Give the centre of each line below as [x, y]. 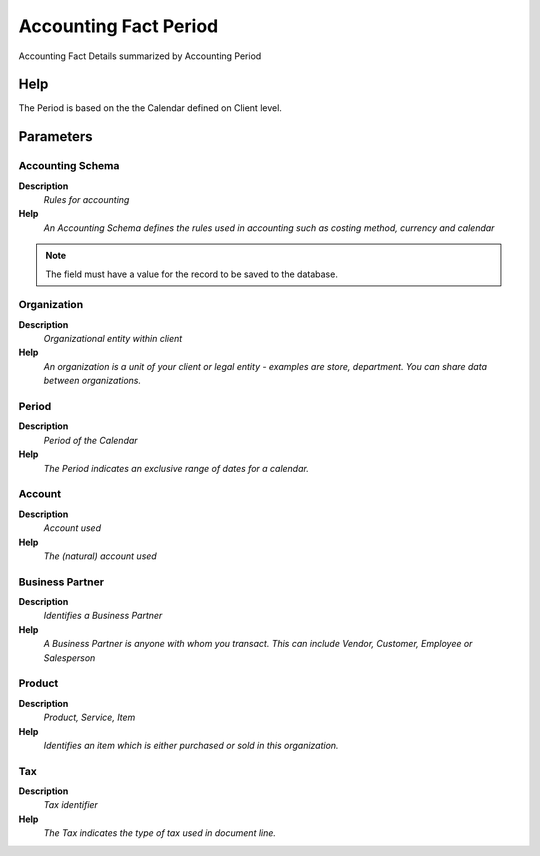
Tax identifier [71, 805]
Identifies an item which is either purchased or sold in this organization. [191, 745]
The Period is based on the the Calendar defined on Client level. [150, 108]
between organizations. [92, 381]
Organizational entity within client [113, 339]
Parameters [55, 136]
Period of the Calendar [91, 440]
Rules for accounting [86, 199]
